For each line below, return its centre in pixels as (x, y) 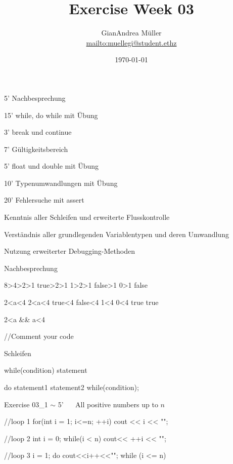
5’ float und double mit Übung (52, 166)
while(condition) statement (46, 370)
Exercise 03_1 (26, 404)
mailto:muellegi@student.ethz (131, 42)
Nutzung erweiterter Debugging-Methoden (69, 251)
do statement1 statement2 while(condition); (72, 387)
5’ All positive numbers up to (108, 404)
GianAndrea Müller (131, 33)
